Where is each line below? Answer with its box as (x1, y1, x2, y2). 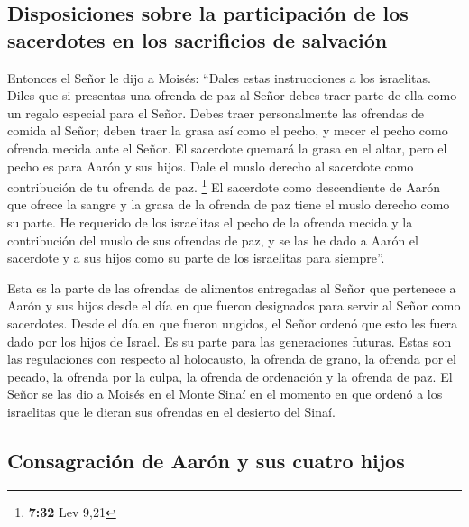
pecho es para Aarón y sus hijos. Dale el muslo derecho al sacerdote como (7, 156, 414, 175)
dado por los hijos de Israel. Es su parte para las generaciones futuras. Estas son (7, 331, 452, 350)
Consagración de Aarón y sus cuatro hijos (7, 446, 405, 474)
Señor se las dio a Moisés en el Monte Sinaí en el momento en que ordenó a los (7, 384, 443, 403)
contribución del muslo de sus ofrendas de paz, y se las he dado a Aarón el (7, 230, 418, 249)
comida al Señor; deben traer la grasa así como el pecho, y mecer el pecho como (7, 121, 448, 140)
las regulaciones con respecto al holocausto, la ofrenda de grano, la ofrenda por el (7, 349, 456, 368)
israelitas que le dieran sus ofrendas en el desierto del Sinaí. (7, 402, 336, 421)
